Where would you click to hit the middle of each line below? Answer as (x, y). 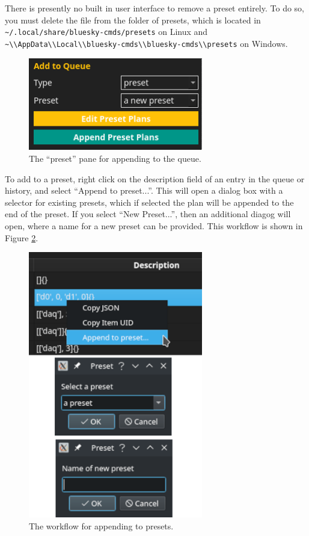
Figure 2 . (22, 237)
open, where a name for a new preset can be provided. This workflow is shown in (154, 226)
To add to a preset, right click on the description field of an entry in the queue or (155, 178)
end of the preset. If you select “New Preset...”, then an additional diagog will (148, 214)
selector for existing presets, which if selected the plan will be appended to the (149, 202)
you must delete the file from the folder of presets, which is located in (133, 20)
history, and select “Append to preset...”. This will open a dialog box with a (144, 190)
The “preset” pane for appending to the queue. (115, 159)
